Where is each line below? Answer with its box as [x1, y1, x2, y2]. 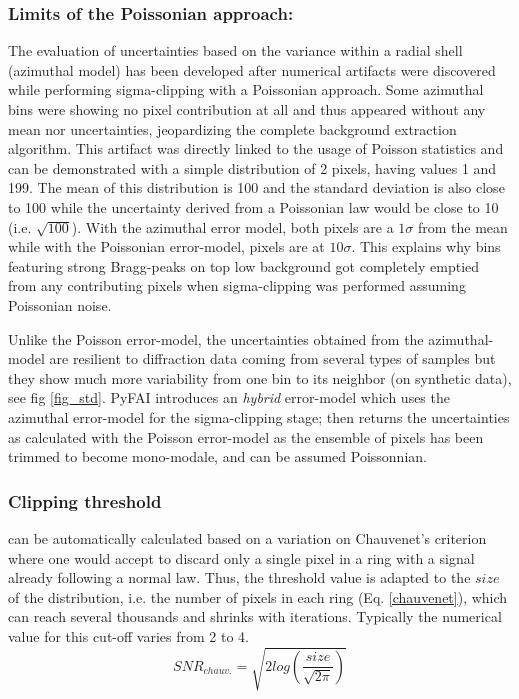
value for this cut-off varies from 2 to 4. [8, 625, 249, 646]
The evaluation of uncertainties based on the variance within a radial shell [8, 40, 463, 61]
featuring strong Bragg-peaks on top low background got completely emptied [8, 255, 480, 276]
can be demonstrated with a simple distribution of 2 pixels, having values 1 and [8, 157, 497, 178]
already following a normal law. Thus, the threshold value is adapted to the [8, 567, 471, 588]
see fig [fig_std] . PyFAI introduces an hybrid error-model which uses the [8, 387, 450, 408]
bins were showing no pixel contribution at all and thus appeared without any [8, 99, 486, 119]
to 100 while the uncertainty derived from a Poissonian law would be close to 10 [8, 196, 499, 217]
